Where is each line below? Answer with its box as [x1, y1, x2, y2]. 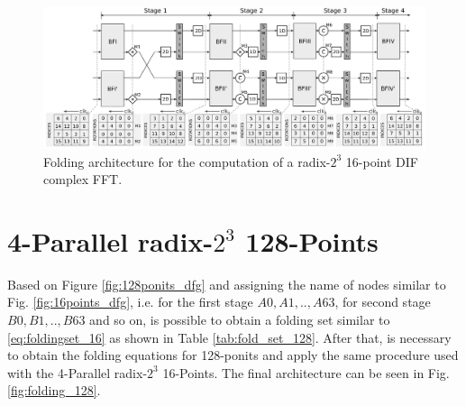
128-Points [245, 222, 379, 259]
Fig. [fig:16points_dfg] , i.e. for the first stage [7, 292, 253, 311]
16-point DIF [345, 152, 418, 171]
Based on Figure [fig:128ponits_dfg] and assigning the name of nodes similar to [7, 274, 446, 293]
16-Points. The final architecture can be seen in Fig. [162, 363, 450, 382]
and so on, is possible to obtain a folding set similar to [89, 310, 390, 329]
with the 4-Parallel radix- [7, 363, 148, 382]
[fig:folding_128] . [7, 381, 101, 400]
